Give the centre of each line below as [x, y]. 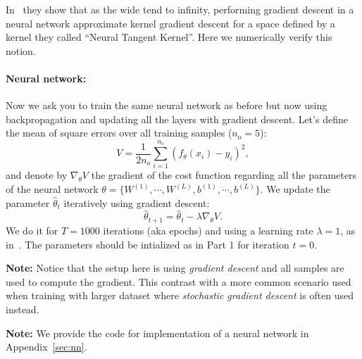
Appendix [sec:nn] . [46, 347]
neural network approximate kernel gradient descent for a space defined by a [170, 23]
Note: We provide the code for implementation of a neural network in [157, 333]
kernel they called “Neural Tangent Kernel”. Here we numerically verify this [169, 37]
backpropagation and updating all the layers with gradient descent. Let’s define [177, 119]
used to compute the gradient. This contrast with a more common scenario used [179, 281]
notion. [21, 50]
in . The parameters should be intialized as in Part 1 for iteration [148, 244]
